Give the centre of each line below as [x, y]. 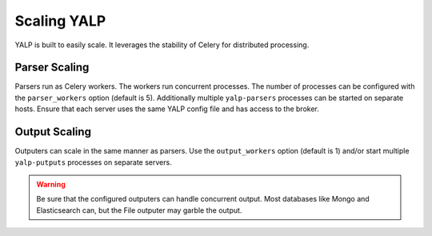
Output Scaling [53, 132]
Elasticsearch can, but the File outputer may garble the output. [139, 210]
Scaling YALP [60, 21]
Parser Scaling [52, 68]
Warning [51, 184]
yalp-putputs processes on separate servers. [93, 162]
